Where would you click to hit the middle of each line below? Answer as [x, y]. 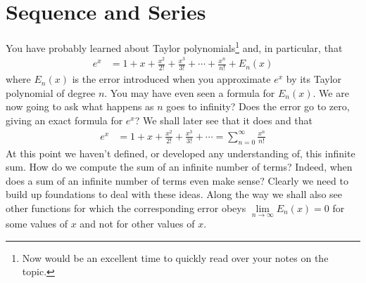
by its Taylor [314, 79]
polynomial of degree [51, 92]
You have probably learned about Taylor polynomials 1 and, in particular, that [174, 47]
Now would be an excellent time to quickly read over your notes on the [175, 257]
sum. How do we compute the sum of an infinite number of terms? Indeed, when [179, 167]
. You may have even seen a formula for [190, 92]
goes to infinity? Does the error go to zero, [258, 106]
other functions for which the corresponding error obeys [126, 208]
